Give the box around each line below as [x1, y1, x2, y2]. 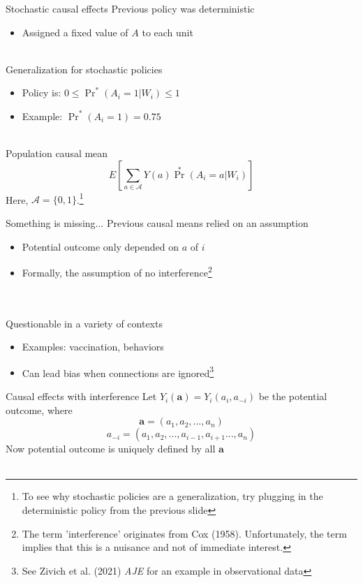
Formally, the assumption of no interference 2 [22, 263, 212, 279]
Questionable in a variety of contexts [6, 316, 163, 330]
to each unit [142, 24, 193, 39]
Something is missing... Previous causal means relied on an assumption [6, 216, 309, 230]
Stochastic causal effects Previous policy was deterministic [6, 1, 255, 15]
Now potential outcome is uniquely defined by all [6, 441, 216, 456]
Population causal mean [6, 146, 108, 161]
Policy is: [22, 85, 61, 100]
